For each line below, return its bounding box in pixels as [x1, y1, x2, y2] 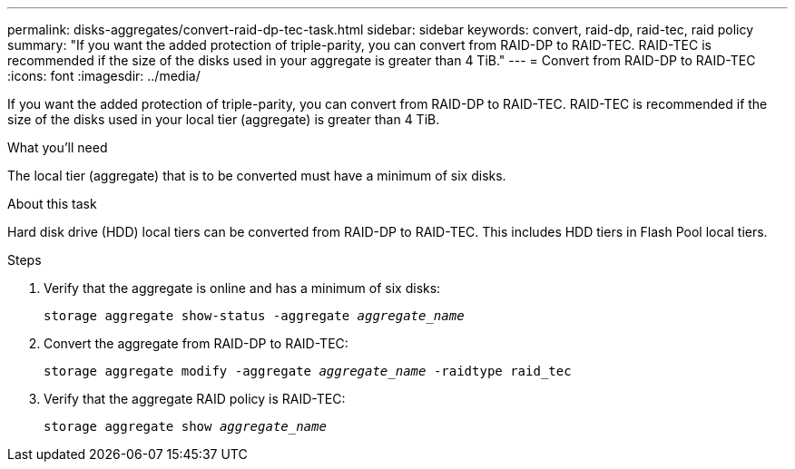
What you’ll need [7, 140, 108, 155]
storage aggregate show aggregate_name [44, 419, 327, 434]
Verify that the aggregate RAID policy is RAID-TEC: [44, 391, 346, 406]
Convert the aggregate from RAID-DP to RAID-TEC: [44, 336, 348, 351]
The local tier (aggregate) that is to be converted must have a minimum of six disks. [7, 168, 506, 183]
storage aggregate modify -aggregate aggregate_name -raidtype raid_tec [44, 364, 572, 378]
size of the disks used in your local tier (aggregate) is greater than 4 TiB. [7, 112, 440, 127]
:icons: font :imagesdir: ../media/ [7, 68, 201, 83]
